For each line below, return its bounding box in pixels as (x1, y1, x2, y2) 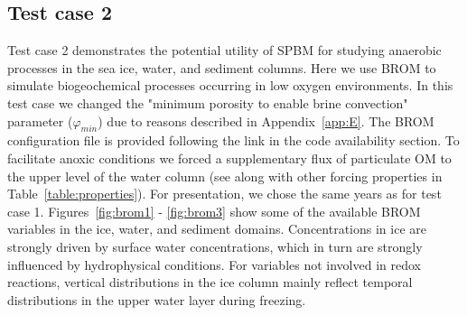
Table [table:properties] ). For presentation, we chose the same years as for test (7, 184, 442, 203)
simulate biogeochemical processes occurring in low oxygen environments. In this (7, 76, 453, 95)
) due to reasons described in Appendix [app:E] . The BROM (98, 111, 434, 130)
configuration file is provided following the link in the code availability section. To (7, 131, 460, 150)
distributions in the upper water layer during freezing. (7, 290, 306, 309)
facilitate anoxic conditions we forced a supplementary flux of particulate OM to (7, 148, 452, 167)
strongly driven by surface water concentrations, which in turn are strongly (7, 236, 423, 255)
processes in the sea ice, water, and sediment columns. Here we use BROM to (7, 58, 436, 77)
